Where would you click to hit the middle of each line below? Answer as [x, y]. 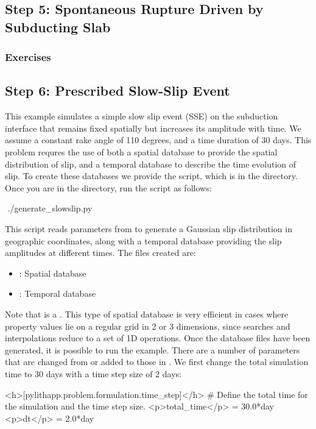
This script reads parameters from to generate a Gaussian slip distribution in [149, 228]
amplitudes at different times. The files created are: [100, 253]
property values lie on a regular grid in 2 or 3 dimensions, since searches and [148, 326]
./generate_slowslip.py [50, 208]
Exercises [28, 57]
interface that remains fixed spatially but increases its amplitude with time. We [153, 128]
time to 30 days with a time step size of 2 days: [93, 373]
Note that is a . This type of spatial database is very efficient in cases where [147, 314]
